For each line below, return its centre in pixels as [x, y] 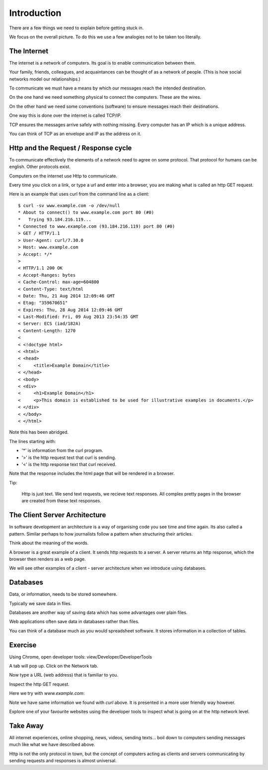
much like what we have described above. [52, 745]
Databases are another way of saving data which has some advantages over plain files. [99, 613]
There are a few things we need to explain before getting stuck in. [76, 28]
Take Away [27, 726]
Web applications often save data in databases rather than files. [74, 621]
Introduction [35, 13]
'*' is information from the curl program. [62, 451]
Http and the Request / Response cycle [70, 148]
